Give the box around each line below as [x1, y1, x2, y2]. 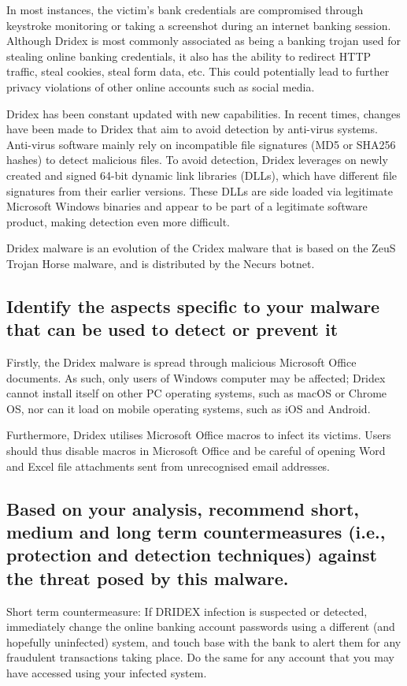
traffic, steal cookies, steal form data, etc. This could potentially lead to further [6, 63, 390, 80]
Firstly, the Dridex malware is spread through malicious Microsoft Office [6, 354, 357, 371]
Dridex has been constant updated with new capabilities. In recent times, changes [6, 105, 401, 121]
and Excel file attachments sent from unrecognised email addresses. [6, 457, 331, 474]
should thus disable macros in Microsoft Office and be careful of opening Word [6, 442, 386, 459]
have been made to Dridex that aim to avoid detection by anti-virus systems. [6, 121, 378, 137]
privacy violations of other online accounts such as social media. [6, 78, 315, 95]
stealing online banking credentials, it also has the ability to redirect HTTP [6, 47, 372, 64]
